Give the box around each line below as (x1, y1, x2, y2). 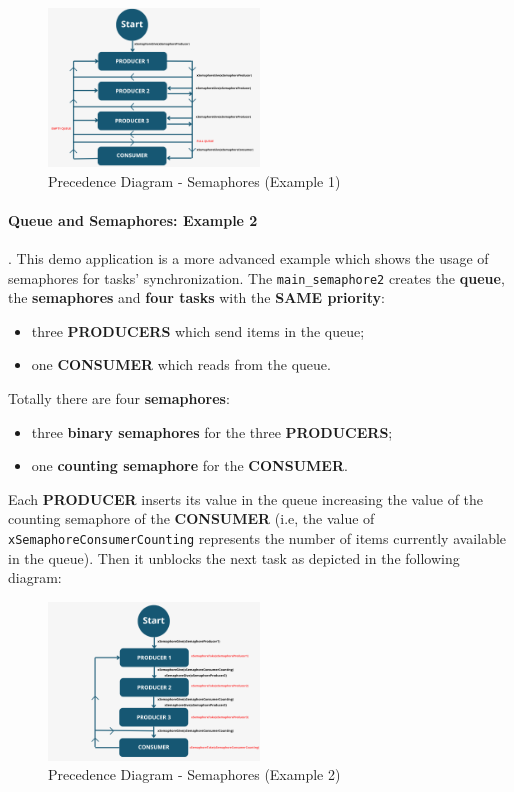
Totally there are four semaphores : (8, 388, 230, 409)
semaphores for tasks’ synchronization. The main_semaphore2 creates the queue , (8, 267, 505, 288)
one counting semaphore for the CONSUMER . (31, 455, 348, 476)
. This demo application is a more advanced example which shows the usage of (8, 247, 489, 268)
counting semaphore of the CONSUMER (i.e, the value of (8, 508, 375, 529)
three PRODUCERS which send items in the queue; (31, 320, 365, 341)
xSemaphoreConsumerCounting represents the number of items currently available (8, 527, 507, 548)
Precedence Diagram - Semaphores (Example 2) (48, 764, 341, 785)
